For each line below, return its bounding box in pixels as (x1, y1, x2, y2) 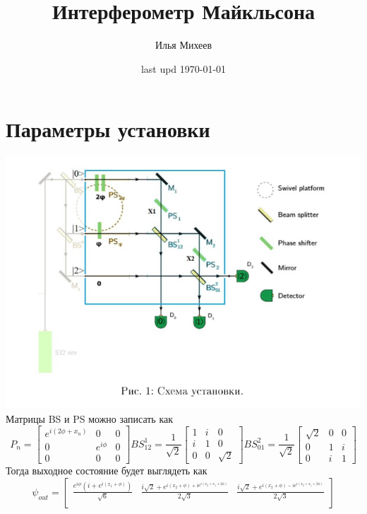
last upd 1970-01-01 (140, 61, 227, 76)
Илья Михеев (155, 37, 212, 52)
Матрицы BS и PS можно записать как (6, 411, 174, 426)
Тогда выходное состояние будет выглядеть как (6, 463, 207, 478)
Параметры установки (6, 115, 210, 144)
